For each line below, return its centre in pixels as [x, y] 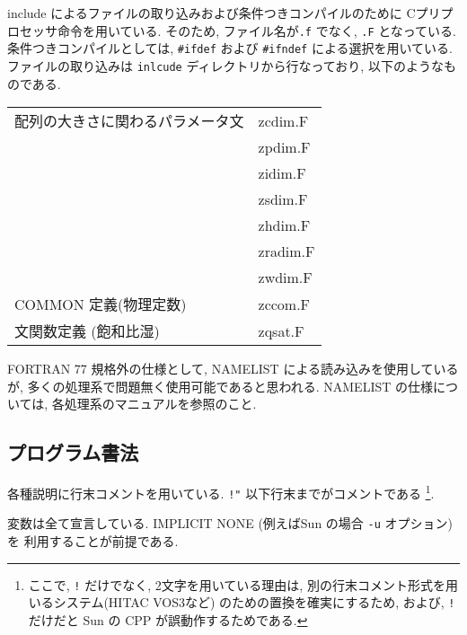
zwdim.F [285, 278]
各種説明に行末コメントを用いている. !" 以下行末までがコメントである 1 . [221, 492]
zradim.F [286, 251]
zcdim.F [283, 120]
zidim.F [282, 173]
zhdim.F [284, 225]
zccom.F [284, 304]
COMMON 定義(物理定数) [101, 304]
